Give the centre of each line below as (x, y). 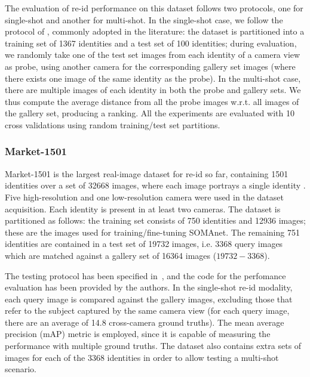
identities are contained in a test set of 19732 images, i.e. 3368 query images (144, 244)
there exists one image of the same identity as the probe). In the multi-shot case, (153, 78)
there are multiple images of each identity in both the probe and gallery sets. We (153, 90)
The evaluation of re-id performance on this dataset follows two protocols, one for (154, 8)
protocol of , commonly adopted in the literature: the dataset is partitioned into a (155, 31)
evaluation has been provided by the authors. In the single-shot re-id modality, (149, 287)
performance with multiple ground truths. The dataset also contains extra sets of (153, 346)
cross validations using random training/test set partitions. (113, 124)
